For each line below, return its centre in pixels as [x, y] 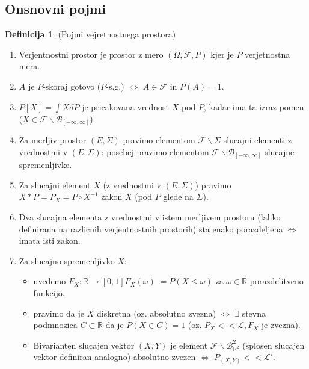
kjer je [222, 54]
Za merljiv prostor [53, 140]
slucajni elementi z [258, 140]
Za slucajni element [55, 184]
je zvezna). [281, 325]
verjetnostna [268, 54]
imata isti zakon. [50, 240]
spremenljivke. [45, 165]
